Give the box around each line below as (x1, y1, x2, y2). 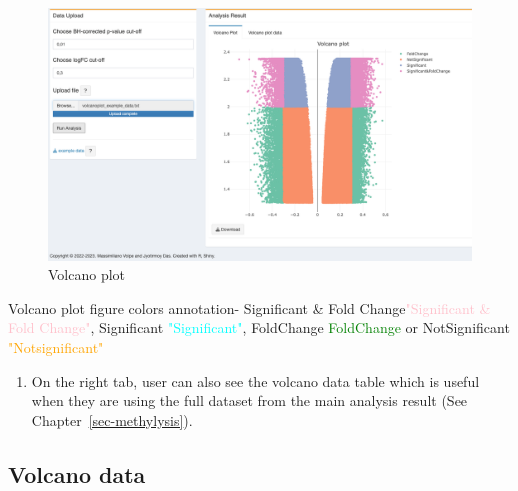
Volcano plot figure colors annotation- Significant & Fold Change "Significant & (8, 297, 491, 318)
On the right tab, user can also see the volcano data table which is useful (31, 370, 480, 391)
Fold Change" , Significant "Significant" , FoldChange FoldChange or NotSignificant (8, 317, 510, 338)
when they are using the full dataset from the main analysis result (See (31, 390, 468, 411)
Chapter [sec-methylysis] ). (31, 409, 193, 430)
